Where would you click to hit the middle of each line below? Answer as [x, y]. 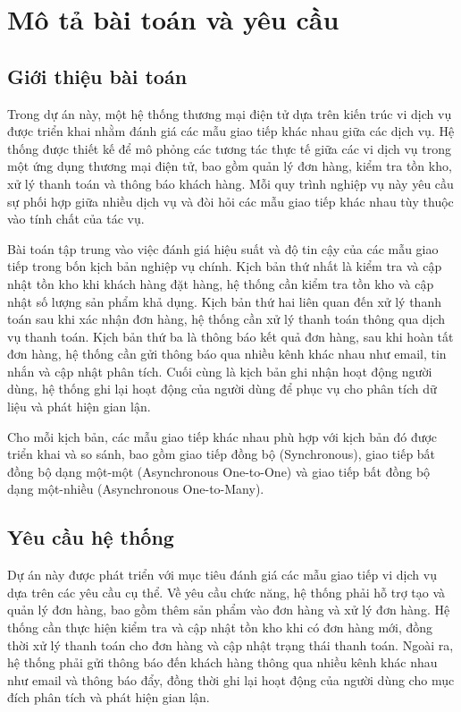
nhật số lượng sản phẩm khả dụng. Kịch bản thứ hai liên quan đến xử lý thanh [224, 301]
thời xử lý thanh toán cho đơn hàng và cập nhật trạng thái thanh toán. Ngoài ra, [230, 644]
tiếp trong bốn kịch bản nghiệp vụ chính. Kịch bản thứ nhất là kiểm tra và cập [225, 266]
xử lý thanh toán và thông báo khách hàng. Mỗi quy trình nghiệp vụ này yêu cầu [230, 183]
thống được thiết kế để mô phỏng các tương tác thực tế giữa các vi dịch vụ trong [230, 148]
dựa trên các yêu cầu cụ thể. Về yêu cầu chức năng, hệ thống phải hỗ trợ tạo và [226, 592]
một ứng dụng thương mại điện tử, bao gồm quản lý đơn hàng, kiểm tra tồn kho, [230, 166]
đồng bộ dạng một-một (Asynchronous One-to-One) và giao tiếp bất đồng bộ [219, 471]
